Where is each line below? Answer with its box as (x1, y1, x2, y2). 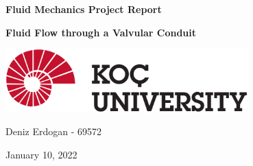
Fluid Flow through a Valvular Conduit (5, 25, 196, 39)
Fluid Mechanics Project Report (5, 2, 162, 16)
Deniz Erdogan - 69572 (5, 124, 102, 139)
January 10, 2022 (5, 147, 77, 161)
